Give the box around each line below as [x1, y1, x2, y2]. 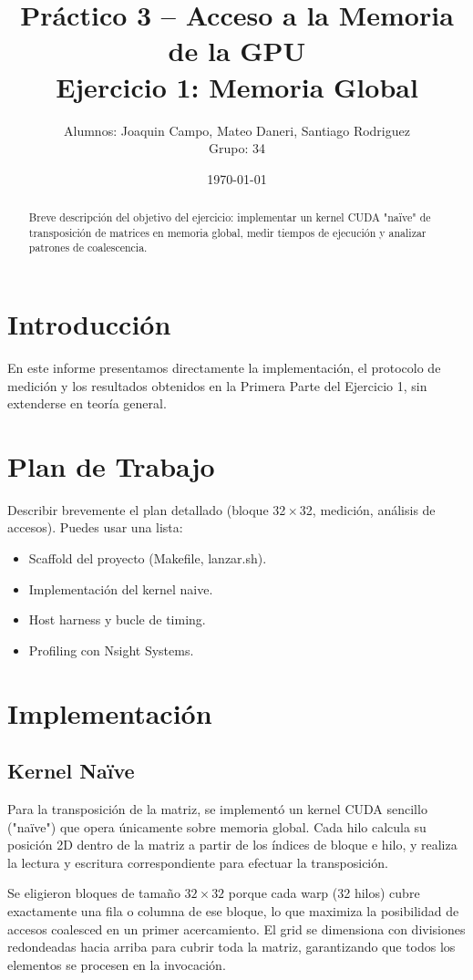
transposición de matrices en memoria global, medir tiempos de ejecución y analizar [28, 224, 427, 240]
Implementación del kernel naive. [28, 579, 213, 598]
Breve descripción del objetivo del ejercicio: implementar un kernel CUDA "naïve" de [28, 210, 431, 225]
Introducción [7, 305, 171, 343]
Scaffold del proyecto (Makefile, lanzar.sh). [28, 549, 267, 568]
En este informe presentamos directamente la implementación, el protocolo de [7, 357, 441, 377]
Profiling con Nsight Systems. [28, 640, 194, 659]
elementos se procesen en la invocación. [7, 954, 226, 974]
